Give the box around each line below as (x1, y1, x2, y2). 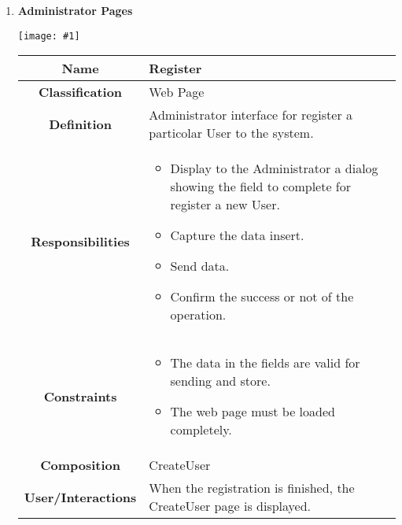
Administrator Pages (17, 2, 133, 18)
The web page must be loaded (170, 402, 335, 421)
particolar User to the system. (149, 124, 314, 142)
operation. (170, 305, 227, 324)
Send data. (170, 257, 230, 275)
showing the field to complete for (170, 177, 352, 196)
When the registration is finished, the (149, 479, 355, 497)
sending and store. (170, 372, 271, 390)
